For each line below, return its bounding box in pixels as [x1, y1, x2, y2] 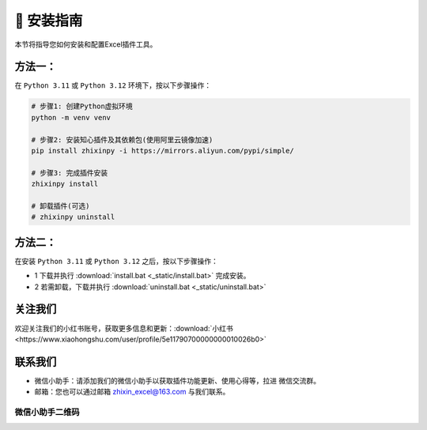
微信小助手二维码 [14, 406, 80, 417]
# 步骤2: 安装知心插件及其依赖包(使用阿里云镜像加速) [31, 135, 213, 144]
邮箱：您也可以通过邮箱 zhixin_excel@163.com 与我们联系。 [34, 387, 230, 397]
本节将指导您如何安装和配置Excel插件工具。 [14, 40, 157, 49]
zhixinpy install [31, 179, 99, 189]
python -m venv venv [31, 113, 111, 122]
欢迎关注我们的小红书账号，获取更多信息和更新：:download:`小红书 [14, 323, 233, 333]
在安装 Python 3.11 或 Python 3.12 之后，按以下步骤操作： [14, 256, 219, 266]
